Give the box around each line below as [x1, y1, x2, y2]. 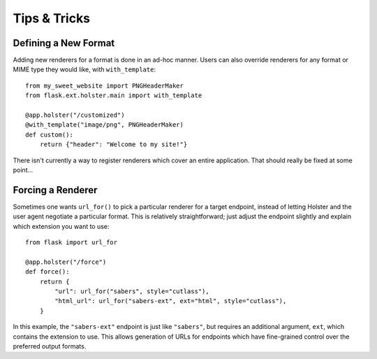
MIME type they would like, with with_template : [13, 65, 156, 73]
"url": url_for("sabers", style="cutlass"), [54, 288, 209, 295]
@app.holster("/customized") [25, 111, 125, 119]
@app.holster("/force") [25, 258, 107, 266]
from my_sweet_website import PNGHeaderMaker [25, 81, 184, 90]
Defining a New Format [13, 37, 115, 49]
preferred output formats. [13, 342, 87, 350]
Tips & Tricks [13, 10, 91, 26]
